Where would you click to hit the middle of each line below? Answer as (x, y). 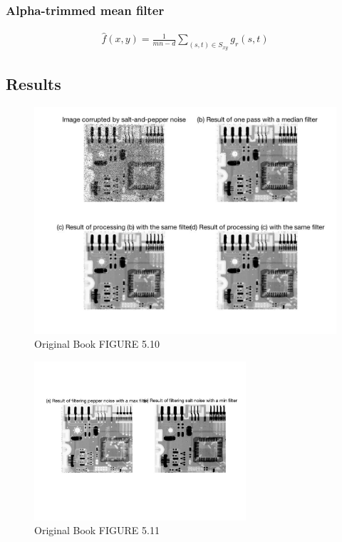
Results (33, 84)
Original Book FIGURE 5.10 (97, 344)
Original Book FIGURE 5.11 (97, 530)
